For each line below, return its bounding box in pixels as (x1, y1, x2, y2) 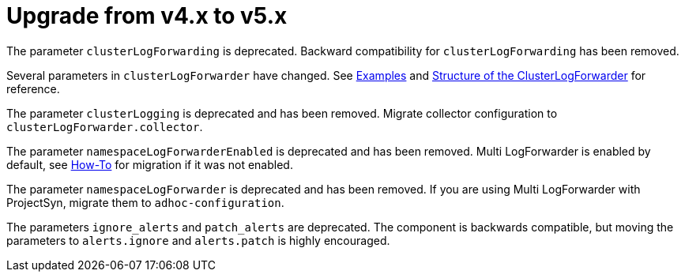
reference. (6, 81, 60, 96)
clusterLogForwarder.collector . (6, 119, 203, 133)
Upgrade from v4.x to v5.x (6, 2, 288, 29)
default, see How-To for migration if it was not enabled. (6, 157, 293, 171)
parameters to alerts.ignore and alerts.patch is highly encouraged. (6, 233, 390, 247)
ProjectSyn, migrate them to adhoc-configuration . (6, 195, 284, 209)
